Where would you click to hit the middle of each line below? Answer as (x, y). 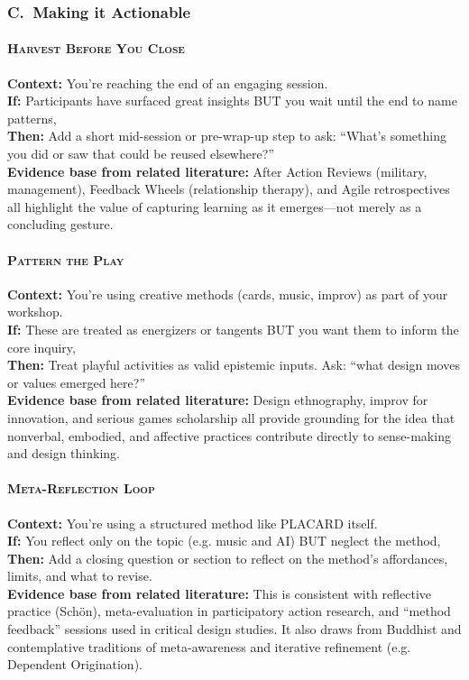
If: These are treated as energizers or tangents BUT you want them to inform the (233, 329)
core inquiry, (41, 347)
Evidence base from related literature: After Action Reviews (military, (217, 171)
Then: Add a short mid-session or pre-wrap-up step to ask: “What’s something (227, 136)
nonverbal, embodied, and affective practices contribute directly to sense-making (229, 435)
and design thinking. (64, 453)
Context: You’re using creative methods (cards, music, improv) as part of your (228, 294)
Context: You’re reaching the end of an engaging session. (168, 83)
